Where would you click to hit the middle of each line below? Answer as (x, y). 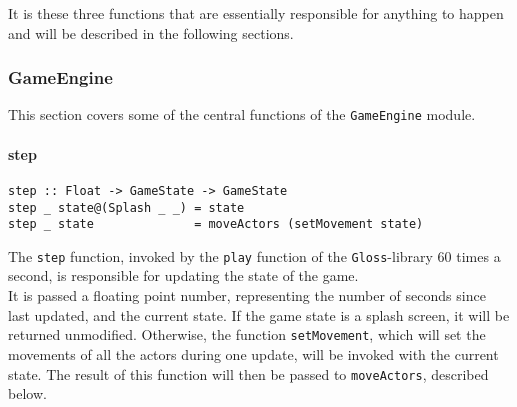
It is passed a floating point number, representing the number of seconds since (247, 295)
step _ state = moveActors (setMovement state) (216, 224)
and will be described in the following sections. (151, 32)
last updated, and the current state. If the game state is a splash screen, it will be (259, 314)
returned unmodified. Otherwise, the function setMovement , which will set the (247, 334)
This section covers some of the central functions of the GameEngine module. (242, 114)
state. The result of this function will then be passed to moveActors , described (248, 373)
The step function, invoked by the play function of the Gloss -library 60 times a (254, 255)
